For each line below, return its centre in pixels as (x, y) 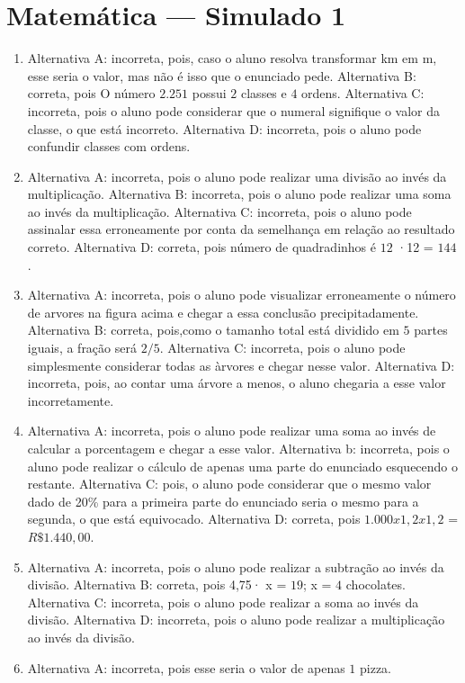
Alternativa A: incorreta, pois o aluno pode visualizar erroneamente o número (241, 295)
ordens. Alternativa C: (363, 93)
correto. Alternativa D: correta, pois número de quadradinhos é (201, 247)
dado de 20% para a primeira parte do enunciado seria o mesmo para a (223, 501)
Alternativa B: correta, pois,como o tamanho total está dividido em (213, 330)
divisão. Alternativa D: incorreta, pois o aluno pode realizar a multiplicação (236, 620)
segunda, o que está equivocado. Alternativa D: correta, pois (194, 519)
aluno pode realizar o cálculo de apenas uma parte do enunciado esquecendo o (243, 466)
